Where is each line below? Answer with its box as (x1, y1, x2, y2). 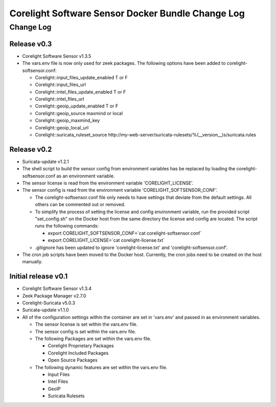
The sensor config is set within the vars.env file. (35, 328, 136, 334)
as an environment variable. (56, 173, 115, 179)
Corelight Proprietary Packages (48, 343, 114, 349)
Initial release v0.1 (9, 272, 68, 281)
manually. (22, 259, 43, 265)
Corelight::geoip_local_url (35, 124, 89, 130)
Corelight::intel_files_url (35, 96, 84, 102)
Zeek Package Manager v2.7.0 (22, 292, 86, 299)
